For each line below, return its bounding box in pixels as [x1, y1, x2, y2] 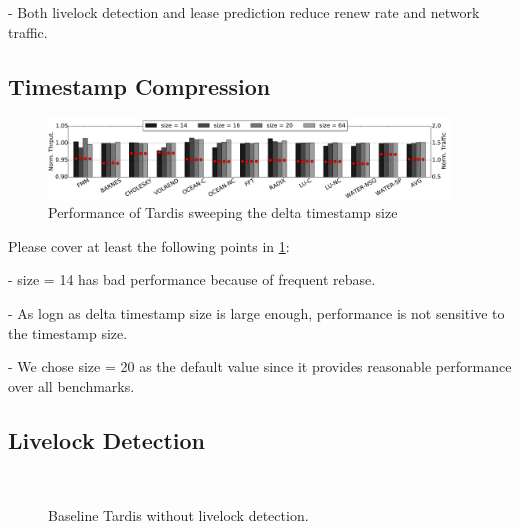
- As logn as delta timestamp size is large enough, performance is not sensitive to [8, 303, 505, 323]
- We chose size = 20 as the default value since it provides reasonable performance [8, 356, 512, 377]
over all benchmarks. [8, 375, 135, 396]
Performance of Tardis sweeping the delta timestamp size [48, 202, 398, 223]
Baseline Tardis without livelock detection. [48, 505, 309, 526]
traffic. [8, 21, 48, 42]
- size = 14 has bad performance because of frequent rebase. [8, 269, 376, 290]
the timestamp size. [8, 322, 128, 343]
